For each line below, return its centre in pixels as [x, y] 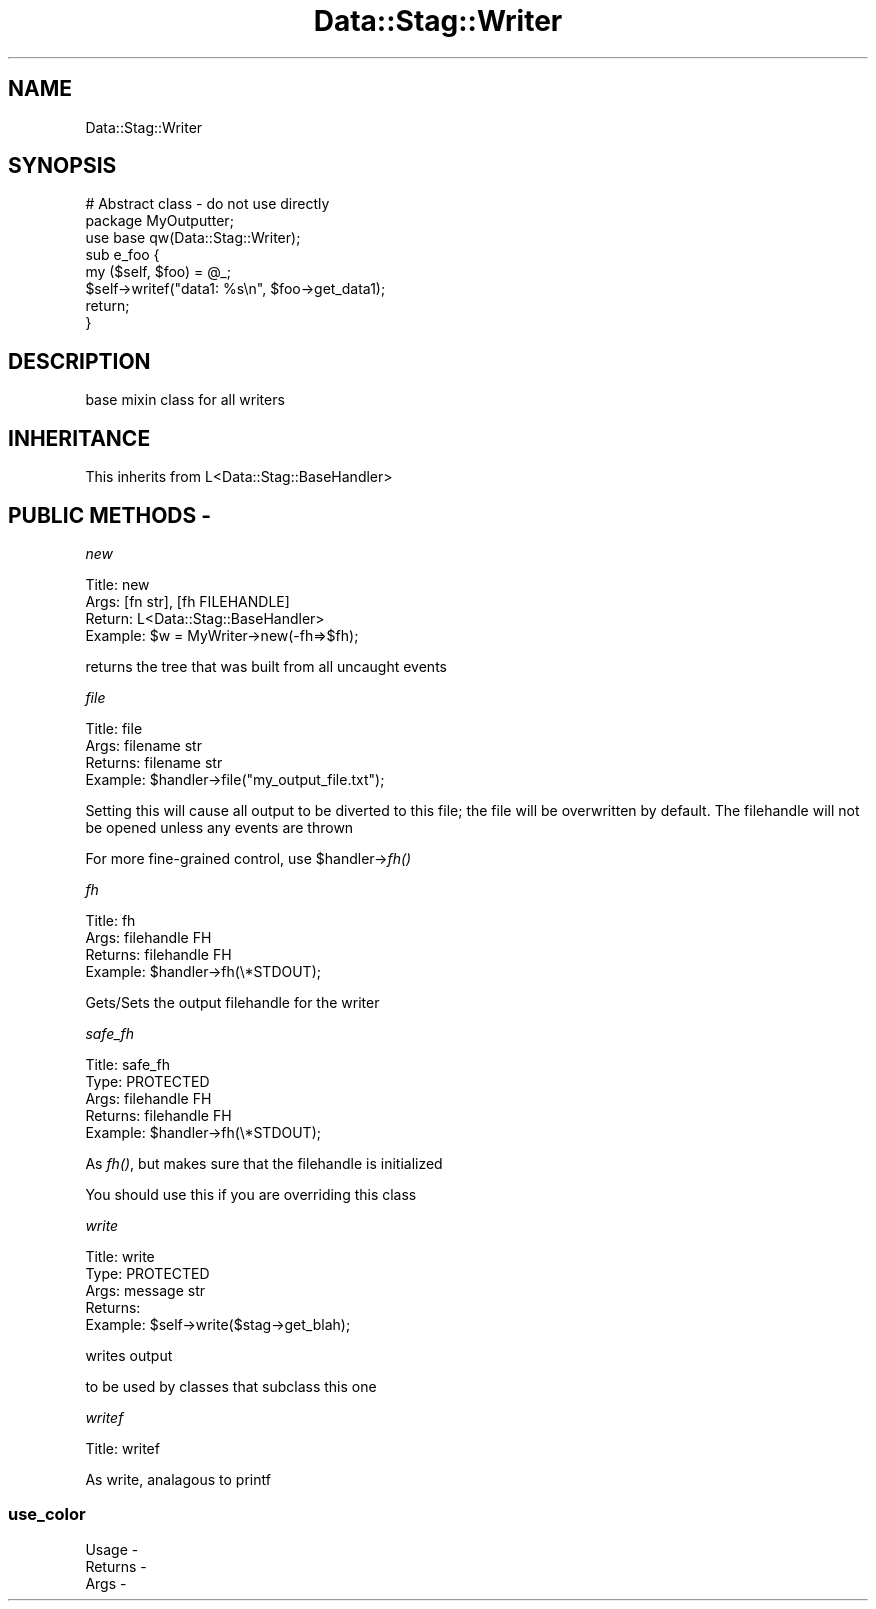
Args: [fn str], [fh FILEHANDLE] [187, 601]
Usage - [112, 1549]
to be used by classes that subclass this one [231, 1386]
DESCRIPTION [79, 361]
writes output [129, 1355]
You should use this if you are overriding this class [251, 1194]
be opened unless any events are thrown [219, 827]
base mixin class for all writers [185, 400]
